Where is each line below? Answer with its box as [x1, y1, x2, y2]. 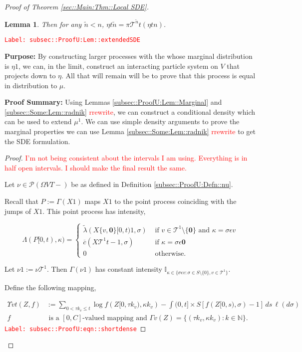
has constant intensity [95, 264, 162, 274]
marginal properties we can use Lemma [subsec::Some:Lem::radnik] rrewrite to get [4, 126, 256, 137]
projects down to [4, 70, 56, 81]
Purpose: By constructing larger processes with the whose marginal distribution [4, 50, 253, 61]
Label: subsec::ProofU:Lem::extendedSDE [4, 36, 141, 44]
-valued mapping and [82, 314, 147, 322]
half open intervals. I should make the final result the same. [4, 162, 187, 173]
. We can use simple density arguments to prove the [81, 116, 240, 127]
